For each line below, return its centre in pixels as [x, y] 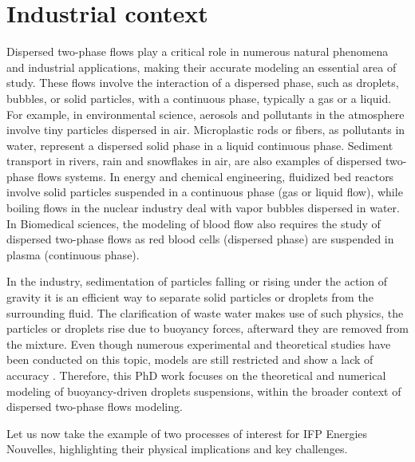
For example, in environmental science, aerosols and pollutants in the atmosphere [206, 114]
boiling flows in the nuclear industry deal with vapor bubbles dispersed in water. [203, 208]
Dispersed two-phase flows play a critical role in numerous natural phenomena [198, 51]
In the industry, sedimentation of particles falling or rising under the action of [197, 281]
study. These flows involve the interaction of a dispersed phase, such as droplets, [203, 83]
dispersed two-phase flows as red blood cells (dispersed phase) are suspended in [200, 239]
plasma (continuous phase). [73, 254]
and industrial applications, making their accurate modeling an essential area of [202, 67]
